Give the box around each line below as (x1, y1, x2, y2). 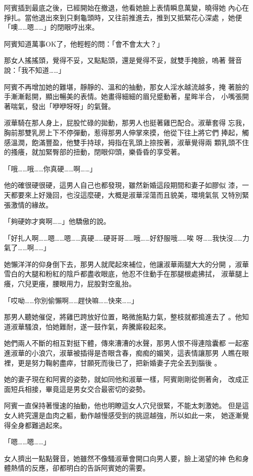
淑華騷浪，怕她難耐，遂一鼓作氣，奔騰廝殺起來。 (10, 321, 170, 331)
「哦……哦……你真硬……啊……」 (4, 163, 97, 173)
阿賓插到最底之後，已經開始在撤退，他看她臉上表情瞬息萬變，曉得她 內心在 (4, 2, 249, 12)
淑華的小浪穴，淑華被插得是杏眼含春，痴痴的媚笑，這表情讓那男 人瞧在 (10, 348, 242, 358)
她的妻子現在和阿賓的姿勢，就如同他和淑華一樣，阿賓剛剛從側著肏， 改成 (4, 374, 242, 384)
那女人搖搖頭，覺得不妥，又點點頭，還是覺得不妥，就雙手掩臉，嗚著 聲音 (4, 55, 242, 65)
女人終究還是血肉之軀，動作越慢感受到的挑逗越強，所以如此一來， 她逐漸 (4, 410, 242, 420)
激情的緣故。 (10, 199, 52, 210)
